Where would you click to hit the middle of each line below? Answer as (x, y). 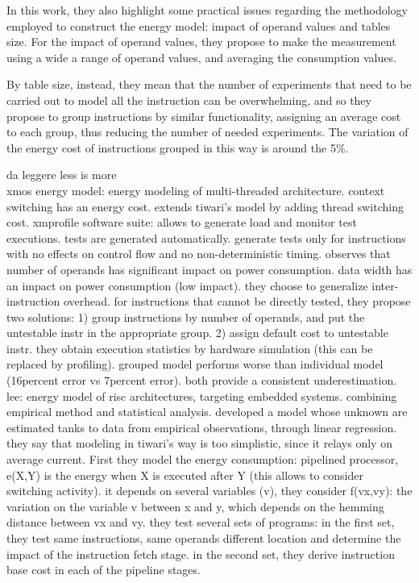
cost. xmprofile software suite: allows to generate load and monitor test (182, 222)
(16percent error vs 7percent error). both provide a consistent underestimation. (202, 380)
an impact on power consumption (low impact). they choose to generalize (187, 285)
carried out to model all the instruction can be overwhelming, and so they (189, 100)
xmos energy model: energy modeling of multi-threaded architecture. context (196, 190)
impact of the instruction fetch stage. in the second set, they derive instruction (201, 554)
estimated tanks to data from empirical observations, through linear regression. (202, 427)
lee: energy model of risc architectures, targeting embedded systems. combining (202, 396)
